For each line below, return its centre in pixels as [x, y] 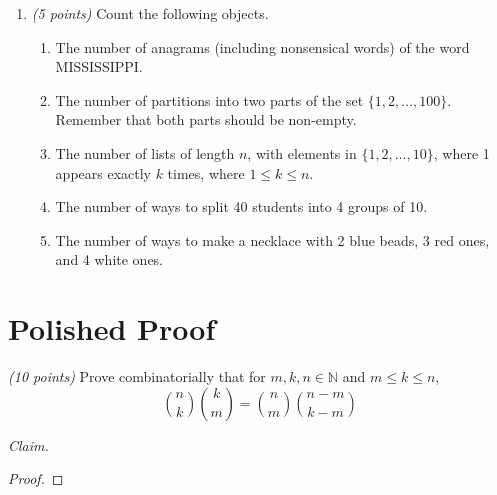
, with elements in [302, 152]
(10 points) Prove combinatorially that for [137, 376]
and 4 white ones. [109, 259]
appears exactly [103, 172]
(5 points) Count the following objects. [150, 13]
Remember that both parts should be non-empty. [206, 119]
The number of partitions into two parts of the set [209, 99]
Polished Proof [112, 328]
